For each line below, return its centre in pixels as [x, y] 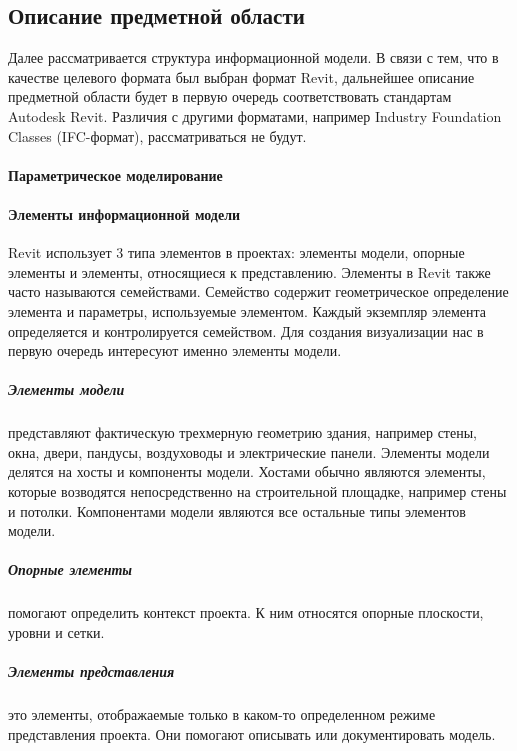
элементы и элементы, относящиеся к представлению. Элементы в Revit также [249, 271]
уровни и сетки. [56, 632]
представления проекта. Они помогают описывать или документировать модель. [252, 733]
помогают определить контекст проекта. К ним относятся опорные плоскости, [246, 612]
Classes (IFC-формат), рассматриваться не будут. [157, 135]
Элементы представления [91, 671]
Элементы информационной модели [124, 213]
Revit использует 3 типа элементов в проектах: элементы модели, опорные [236, 252]
